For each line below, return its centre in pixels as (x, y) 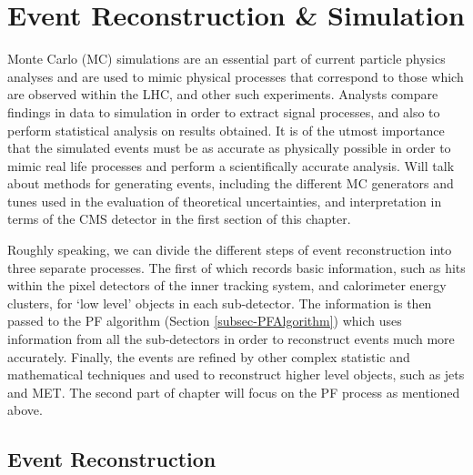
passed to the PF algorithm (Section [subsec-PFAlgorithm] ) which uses (205, 321)
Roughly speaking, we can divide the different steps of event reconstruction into (230, 250)
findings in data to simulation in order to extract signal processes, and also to (224, 111)
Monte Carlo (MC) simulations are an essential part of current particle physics (226, 59)
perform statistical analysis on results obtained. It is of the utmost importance (226, 130)
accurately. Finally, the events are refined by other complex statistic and (209, 356)
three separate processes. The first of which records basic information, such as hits (236, 267)
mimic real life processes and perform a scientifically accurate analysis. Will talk (231, 165)
